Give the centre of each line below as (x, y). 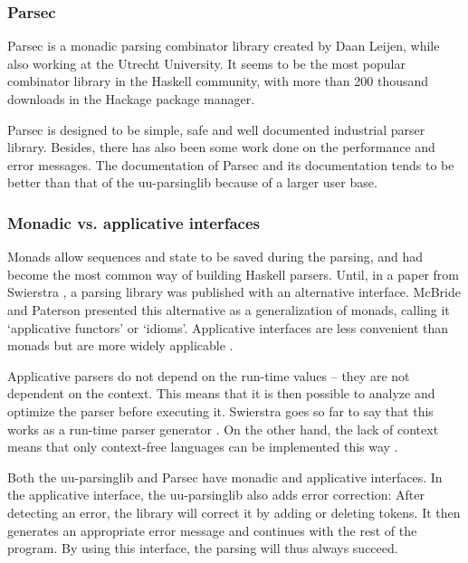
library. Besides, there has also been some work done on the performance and (221, 147)
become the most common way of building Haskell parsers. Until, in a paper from (233, 274)
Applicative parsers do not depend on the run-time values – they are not (209, 375)
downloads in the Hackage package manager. (131, 99)
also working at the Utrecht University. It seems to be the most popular (206, 63)
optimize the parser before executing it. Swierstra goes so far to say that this (220, 410)
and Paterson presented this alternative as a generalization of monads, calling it (229, 309)
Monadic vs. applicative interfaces (134, 222)
